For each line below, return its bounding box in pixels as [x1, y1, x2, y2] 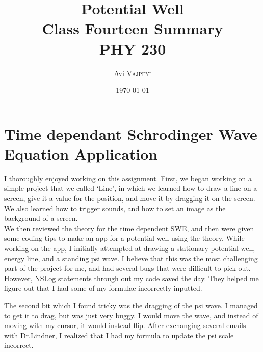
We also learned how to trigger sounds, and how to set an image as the [4, 203, 226, 213]
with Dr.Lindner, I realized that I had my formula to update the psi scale [4, 330, 234, 340]
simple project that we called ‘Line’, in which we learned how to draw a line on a [4, 183, 257, 193]
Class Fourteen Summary [42, 18, 223, 39]
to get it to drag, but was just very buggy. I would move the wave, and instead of [4, 310, 258, 320]
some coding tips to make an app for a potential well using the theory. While [4, 233, 245, 243]
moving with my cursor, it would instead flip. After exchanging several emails [4, 320, 246, 331]
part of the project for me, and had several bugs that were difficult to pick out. [4, 263, 251, 273]
